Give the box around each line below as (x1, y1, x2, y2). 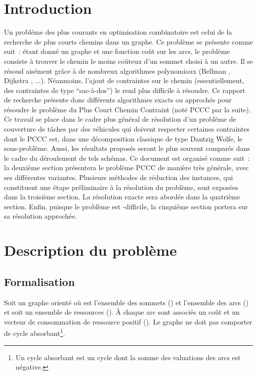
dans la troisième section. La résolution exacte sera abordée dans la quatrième (4, 191, 240, 202)
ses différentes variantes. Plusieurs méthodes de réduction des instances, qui (4, 172, 233, 183)
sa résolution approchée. (4, 211, 77, 221)
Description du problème (4, 240, 177, 260)
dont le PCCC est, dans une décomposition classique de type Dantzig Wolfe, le (4, 133, 243, 143)
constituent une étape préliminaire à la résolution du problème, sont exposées (4, 182, 238, 192)
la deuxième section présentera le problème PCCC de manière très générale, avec (4, 162, 249, 173)
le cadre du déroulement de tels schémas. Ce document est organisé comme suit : (4, 152, 250, 163)
